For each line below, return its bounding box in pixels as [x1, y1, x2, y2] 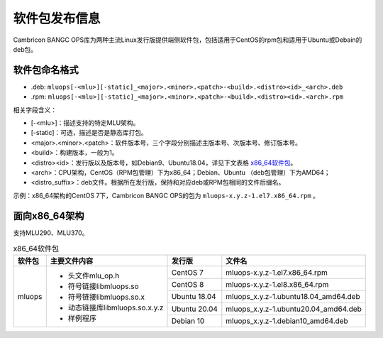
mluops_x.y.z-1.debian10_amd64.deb [226, 316, 349, 326]
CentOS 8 [171, 280, 204, 289]
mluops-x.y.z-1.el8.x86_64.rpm [226, 280, 329, 289]
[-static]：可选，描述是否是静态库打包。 [30, 129, 148, 137]
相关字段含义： [13, 105, 57, 114]
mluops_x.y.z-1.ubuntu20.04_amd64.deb [226, 304, 362, 314]
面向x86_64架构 [13, 209, 84, 222]
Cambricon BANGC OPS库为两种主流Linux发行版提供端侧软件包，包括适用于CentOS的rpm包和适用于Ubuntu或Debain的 [13, 36, 362, 44]
